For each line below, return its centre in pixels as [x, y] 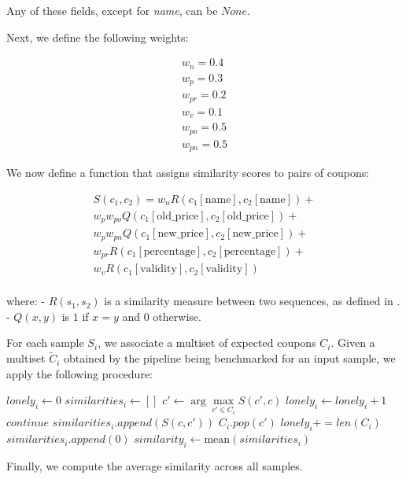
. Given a [353, 343]
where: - [26, 301]
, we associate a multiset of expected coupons [207, 343]
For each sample [45, 343]
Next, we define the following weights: [98, 37]
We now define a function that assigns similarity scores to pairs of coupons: [188, 173]
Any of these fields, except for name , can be [112, 10]
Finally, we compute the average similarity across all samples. [155, 465]
